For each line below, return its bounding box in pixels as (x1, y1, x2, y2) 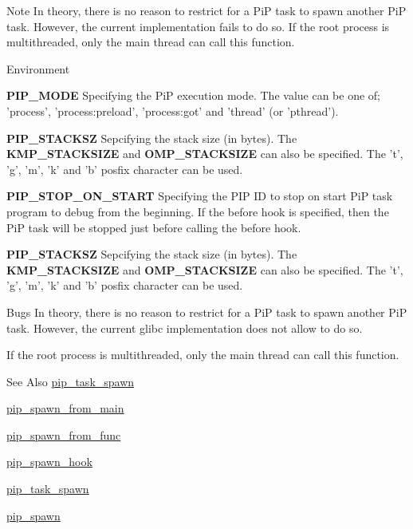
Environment (6, 60, 70, 77)
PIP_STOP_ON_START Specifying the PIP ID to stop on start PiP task (6, 188, 393, 204)
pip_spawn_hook (6, 453, 92, 470)
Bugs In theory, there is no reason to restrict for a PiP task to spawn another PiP (6, 303, 407, 320)
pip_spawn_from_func (6, 426, 121, 443)
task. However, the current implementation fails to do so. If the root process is (6, 18, 390, 34)
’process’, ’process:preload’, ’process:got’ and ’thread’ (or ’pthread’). (6, 102, 339, 119)
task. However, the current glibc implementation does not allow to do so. (6, 319, 363, 336)
